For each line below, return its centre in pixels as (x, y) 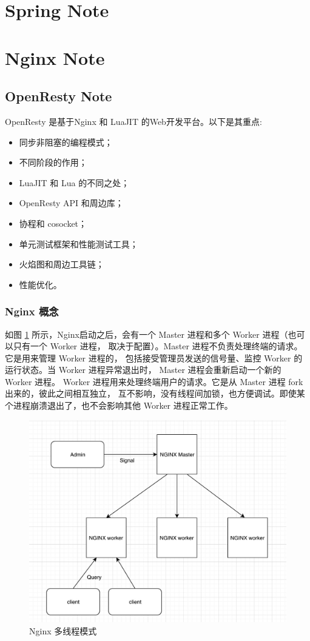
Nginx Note (55, 57)
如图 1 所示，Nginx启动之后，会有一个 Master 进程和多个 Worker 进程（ (147, 334)
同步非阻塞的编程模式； (66, 142)
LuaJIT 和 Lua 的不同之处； (74, 182)
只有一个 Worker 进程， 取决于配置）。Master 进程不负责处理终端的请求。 (158, 346)
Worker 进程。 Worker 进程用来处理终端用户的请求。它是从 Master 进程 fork (154, 381)
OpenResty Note (59, 96)
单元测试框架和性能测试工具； (79, 243)
